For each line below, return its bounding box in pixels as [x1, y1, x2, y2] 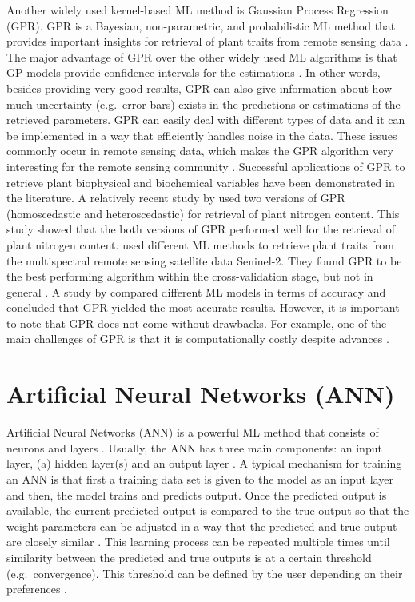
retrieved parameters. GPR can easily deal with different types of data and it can [6, 111, 405, 128]
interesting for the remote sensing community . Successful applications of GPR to [6, 157, 405, 174]
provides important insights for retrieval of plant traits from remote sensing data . [6, 33, 409, 50]
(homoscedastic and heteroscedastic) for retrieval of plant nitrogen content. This [6, 205, 400, 221]
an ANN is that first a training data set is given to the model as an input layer [6, 470, 393, 487]
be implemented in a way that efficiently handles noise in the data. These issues [6, 126, 397, 143]
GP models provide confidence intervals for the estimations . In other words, [6, 64, 381, 81]
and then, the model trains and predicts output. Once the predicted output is [6, 486, 387, 503]
